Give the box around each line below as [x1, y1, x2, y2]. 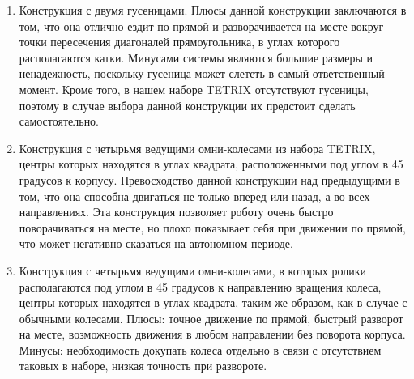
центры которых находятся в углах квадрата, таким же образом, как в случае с [19, 294, 408, 311]
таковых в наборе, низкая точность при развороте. [19, 357, 267, 374]
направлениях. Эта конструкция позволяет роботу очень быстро [19, 203, 334, 220]
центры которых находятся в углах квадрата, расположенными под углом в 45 [19, 155, 403, 172]
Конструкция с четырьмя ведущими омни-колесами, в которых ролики [19, 262, 367, 279]
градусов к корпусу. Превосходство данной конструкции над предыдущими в [19, 171, 400, 188]
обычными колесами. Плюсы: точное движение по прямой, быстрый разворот [19, 309, 403, 326]
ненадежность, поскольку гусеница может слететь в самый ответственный [19, 65, 385, 82]
